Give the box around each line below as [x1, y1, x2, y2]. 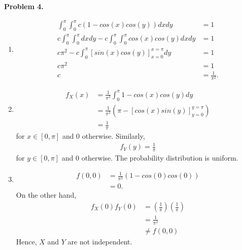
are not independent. [67, 236, 132, 246]
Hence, [16, 236, 37, 246]
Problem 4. [4, 1, 44, 11]
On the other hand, [16, 190, 77, 200]
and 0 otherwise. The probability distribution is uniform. [61, 152, 238, 163]
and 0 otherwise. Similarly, [62, 131, 145, 141]
